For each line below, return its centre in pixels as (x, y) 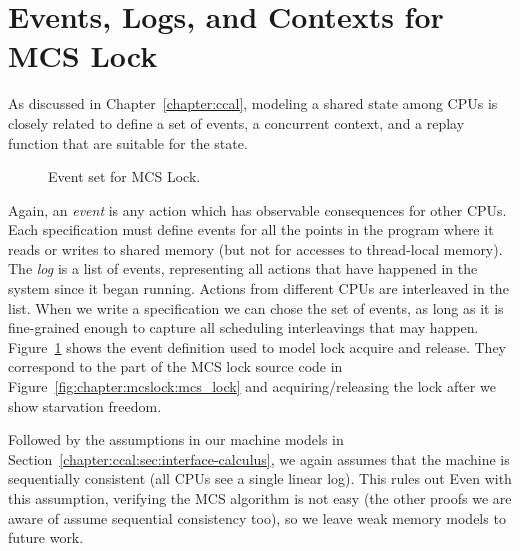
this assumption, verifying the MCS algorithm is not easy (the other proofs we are (260, 498)
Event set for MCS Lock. (124, 176)
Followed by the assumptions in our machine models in (176, 439)
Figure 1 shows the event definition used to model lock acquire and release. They (257, 346)
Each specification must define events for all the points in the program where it (251, 229)
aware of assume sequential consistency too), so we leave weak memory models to (257, 517)
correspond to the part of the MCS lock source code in (175, 366)
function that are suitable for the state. (128, 142)
